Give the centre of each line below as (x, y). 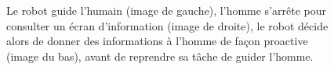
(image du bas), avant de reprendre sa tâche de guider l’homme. (160, 56)
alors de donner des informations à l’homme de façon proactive (157, 41)
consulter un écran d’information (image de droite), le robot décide (167, 25)
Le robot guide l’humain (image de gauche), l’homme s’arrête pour (166, 10)
